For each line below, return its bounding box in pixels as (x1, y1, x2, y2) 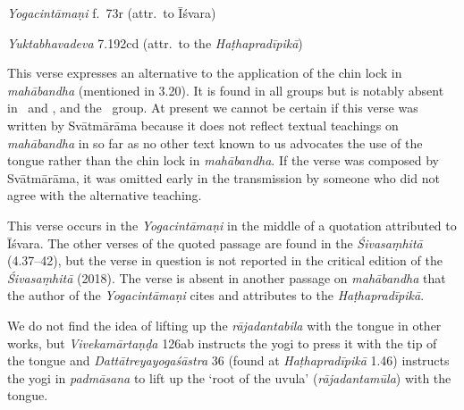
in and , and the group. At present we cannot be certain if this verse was (7, 98, 418, 117)
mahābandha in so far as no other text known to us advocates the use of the (7, 133, 423, 152)
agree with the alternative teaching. (7, 186, 202, 205)
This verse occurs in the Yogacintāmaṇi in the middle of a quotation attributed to (7, 215, 457, 234)
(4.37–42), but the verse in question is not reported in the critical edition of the (7, 251, 443, 270)
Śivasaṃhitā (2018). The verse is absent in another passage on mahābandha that (7, 268, 446, 287)
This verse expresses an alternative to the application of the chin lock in (7, 63, 402, 82)
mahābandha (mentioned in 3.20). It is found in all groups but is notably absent (7, 80, 444, 99)
